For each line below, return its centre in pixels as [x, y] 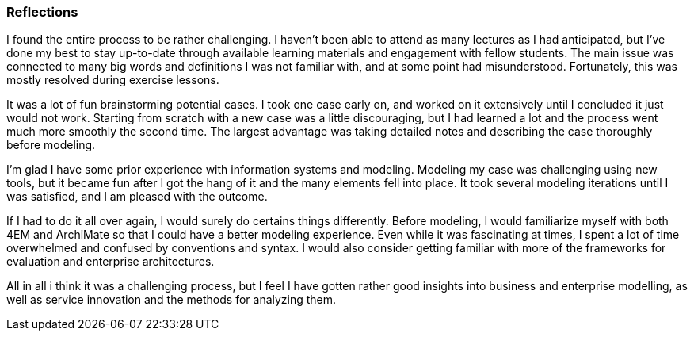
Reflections [42, 12]
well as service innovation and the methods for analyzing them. [172, 300]
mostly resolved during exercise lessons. [113, 80]
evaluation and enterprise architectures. [111, 262]
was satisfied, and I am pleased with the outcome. [137, 197]
